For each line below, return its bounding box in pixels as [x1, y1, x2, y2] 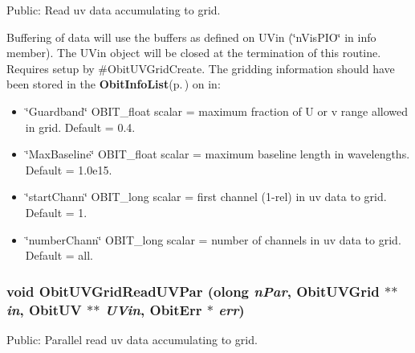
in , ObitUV [6, 299, 82, 319]
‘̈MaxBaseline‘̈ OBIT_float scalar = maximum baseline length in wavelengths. [25, 146, 410, 162]
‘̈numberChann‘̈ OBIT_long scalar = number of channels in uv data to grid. [25, 231, 401, 248]
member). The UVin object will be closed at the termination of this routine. [6, 44, 381, 61]
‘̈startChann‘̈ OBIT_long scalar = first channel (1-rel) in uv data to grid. [25, 188, 387, 205]
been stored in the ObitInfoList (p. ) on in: [6, 76, 221, 92]
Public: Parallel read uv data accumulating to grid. [6, 330, 258, 347]
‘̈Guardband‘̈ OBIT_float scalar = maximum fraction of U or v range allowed [25, 102, 408, 119]
